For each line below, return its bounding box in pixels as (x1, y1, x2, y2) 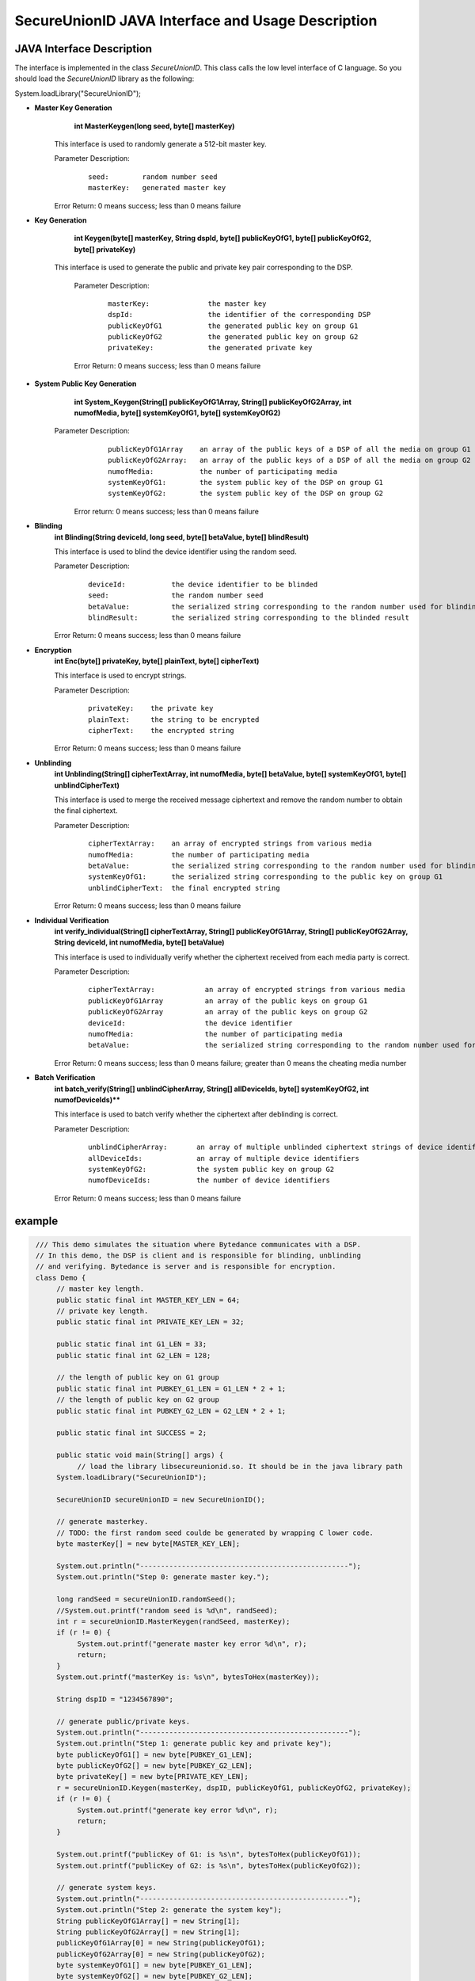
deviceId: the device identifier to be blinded (88, 579, 318, 589)
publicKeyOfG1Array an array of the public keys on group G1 (88, 996, 368, 1006)
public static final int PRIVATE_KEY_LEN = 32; (56, 1318, 245, 1326)
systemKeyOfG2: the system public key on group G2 (88, 1165, 335, 1174)
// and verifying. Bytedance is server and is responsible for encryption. (36, 1262, 336, 1271)
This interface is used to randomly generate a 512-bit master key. (54, 139, 267, 149)
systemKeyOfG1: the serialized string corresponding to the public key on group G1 (88, 872, 443, 881)
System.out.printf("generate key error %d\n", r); (77, 1805, 278, 1815)
